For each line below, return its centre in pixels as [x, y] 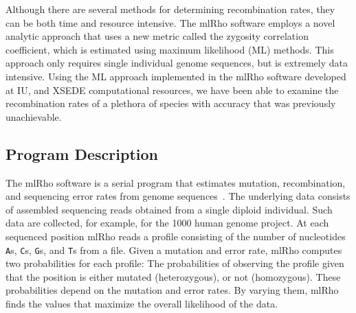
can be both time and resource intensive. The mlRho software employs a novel [170, 22]
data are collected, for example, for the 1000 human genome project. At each [167, 223]
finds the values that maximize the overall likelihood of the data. [142, 303]
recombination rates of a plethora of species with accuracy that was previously [171, 103]
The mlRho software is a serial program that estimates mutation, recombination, [176, 182]
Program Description [82, 153]
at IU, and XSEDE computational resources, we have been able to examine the [172, 90]
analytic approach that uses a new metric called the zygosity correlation [157, 36]
